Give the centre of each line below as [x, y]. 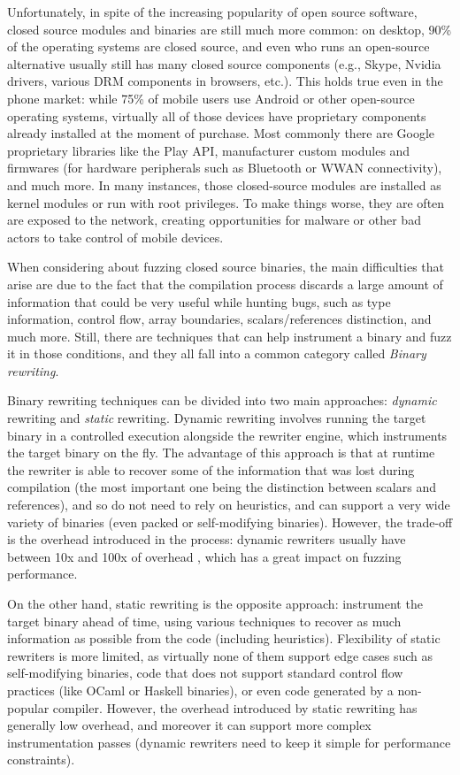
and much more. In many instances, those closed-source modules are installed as [224, 184]
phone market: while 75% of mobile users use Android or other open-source [211, 98]
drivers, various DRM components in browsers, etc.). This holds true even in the [225, 81]
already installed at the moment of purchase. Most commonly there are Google [221, 133]
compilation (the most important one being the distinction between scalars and [222, 487]
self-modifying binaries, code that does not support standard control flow [205, 673]
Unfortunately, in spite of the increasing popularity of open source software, [212, 12]
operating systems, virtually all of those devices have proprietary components [217, 115]
